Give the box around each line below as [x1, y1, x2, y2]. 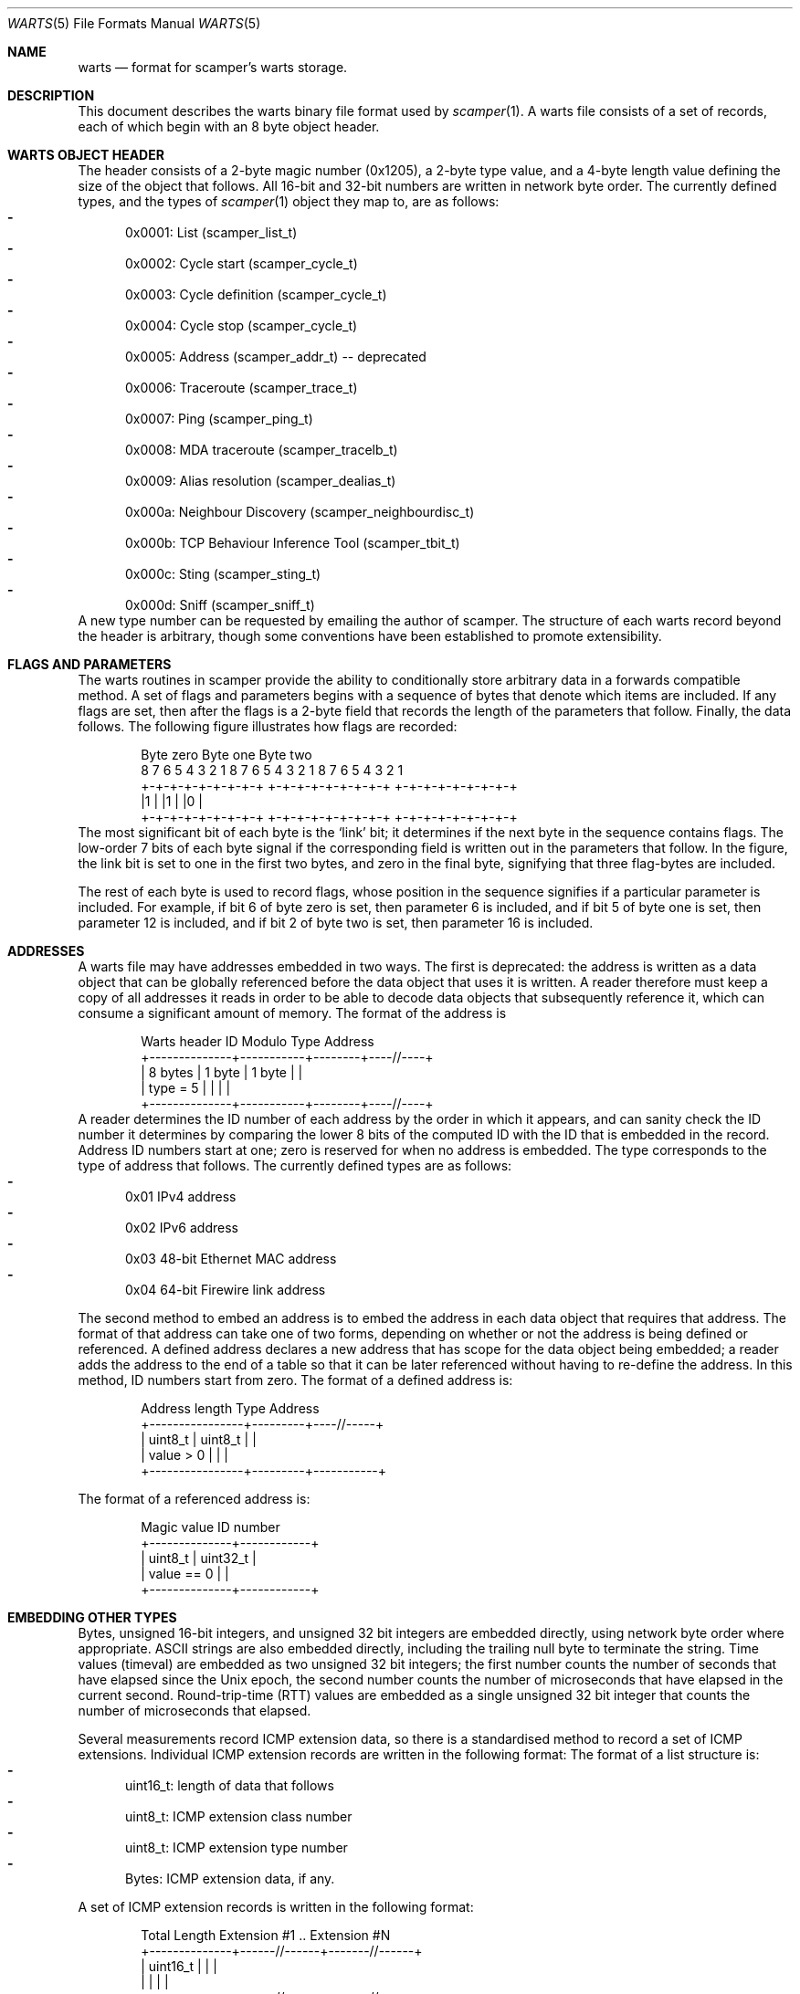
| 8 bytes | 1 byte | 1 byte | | [141, 1065, 303, 1080]
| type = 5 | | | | [141, 1080, 231, 1096]
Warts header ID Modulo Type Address [141, 1034, 374, 1049]
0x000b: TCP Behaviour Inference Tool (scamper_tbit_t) [125, 535, 460, 551]
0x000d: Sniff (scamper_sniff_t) [125, 597, 315, 613]
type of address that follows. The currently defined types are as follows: [78, 1158, 512, 1173]
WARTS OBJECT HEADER [7, 147, 164, 163]
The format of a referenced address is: [78, 1491, 311, 1506]
